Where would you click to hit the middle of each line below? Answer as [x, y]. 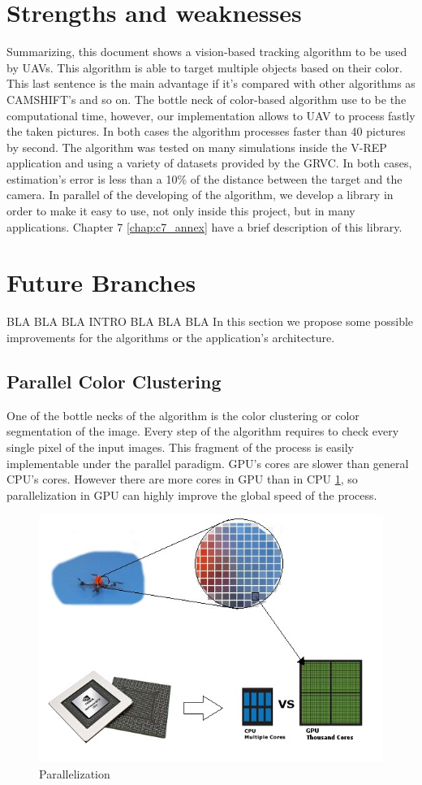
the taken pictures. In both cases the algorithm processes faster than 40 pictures [206, 131]
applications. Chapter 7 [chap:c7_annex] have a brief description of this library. [205, 226]
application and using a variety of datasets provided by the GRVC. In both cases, [209, 163]
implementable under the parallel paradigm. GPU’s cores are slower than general [208, 463]
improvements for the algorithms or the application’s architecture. [171, 337]
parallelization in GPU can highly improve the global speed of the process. [192, 494]
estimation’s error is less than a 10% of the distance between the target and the [205, 178]
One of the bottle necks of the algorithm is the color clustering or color [183, 415]
